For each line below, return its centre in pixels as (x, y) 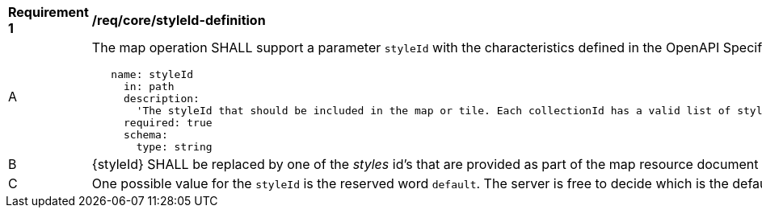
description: (161, 99)
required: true (168, 123)
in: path (149, 86)
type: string (174, 147)
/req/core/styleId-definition (179, 20)
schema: (145, 135)
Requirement (48, 12)
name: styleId (152, 74)
